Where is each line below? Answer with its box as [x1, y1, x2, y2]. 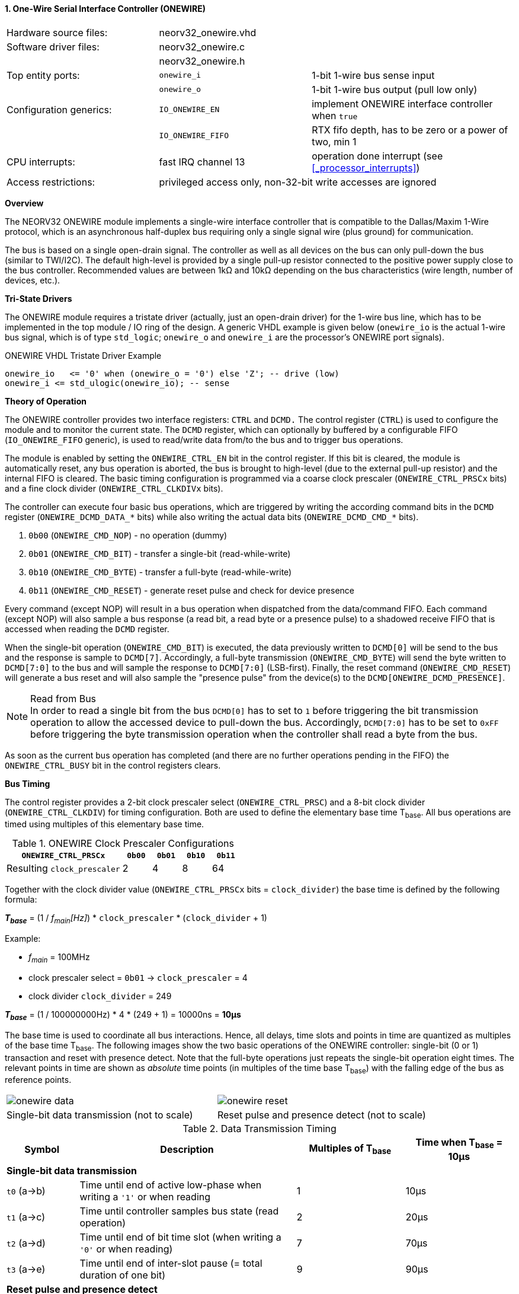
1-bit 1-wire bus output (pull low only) [312, 83, 478, 95]
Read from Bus [30, 692, 97, 705]
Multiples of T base [309, 1142, 392, 1156]
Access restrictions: [7, 176, 95, 188]
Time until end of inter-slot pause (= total [79, 1257, 262, 1269]
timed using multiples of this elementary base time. [5, 819, 204, 830]
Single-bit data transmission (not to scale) [7, 1109, 193, 1121]
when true [312, 109, 358, 122]
